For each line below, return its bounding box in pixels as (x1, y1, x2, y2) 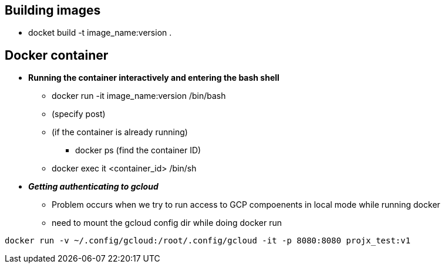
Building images (5, 3, 101, 18)
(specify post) (52, 109, 106, 119)
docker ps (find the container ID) (75, 145, 201, 156)
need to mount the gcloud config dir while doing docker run (52, 218, 282, 228)
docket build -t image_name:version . (28, 28, 172, 38)
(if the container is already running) (52, 127, 188, 138)
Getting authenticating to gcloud (28, 181, 159, 192)
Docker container (5, 47, 109, 63)
